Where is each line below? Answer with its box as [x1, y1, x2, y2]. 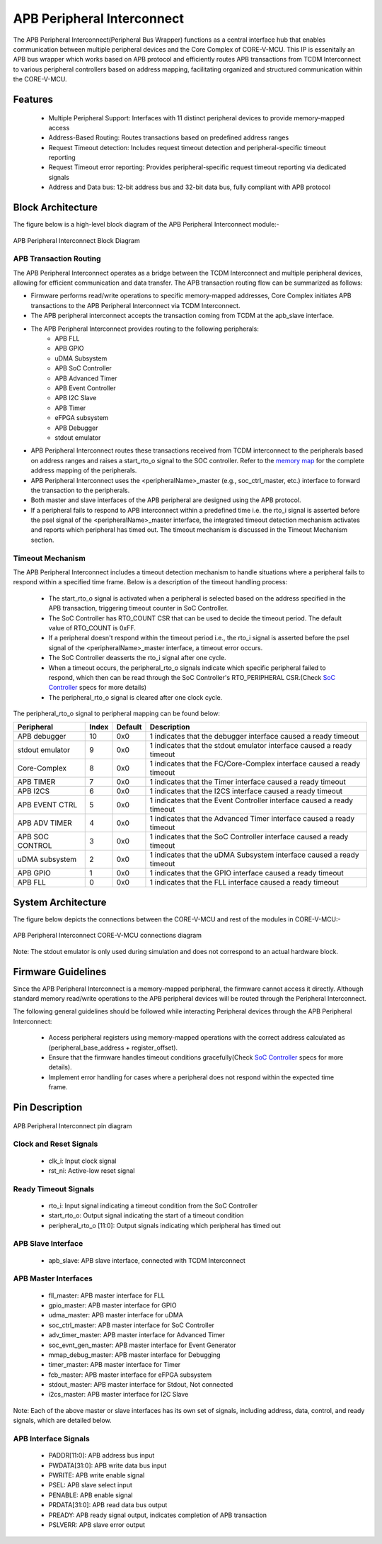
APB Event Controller [54, 383, 116, 392]
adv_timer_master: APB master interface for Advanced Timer [48, 1331, 226, 1339]
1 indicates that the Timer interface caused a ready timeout [149, 777, 346, 787]
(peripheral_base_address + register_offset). [48, 1043, 178, 1052]
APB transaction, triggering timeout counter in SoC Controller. [48, 604, 228, 613]
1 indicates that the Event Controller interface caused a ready [149, 795, 354, 805]
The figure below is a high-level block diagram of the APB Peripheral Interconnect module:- [13, 220, 279, 229]
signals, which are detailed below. [13, 1417, 112, 1425]
